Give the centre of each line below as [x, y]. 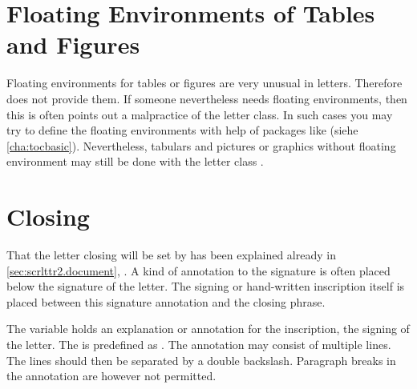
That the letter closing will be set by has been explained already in [171, 255]
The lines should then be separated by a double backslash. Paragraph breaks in [201, 360]
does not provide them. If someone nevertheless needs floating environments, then [207, 98]
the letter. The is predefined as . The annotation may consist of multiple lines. [199, 344]
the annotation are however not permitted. [111, 376]
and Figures [73, 44]
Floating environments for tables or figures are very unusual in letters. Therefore [204, 83]
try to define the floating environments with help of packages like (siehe [182, 130]
